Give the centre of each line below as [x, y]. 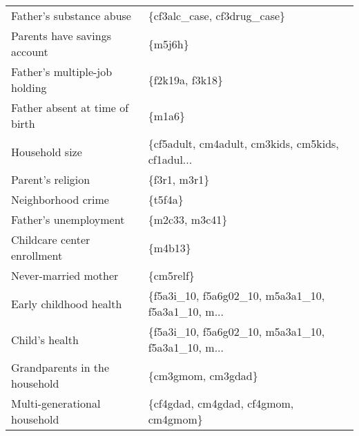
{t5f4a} [166, 199]
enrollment [37, 255]
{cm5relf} [171, 275]
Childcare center [51, 239]
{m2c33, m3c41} [188, 219]
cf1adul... [170, 159]
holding [29, 87]
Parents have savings [61, 36]
